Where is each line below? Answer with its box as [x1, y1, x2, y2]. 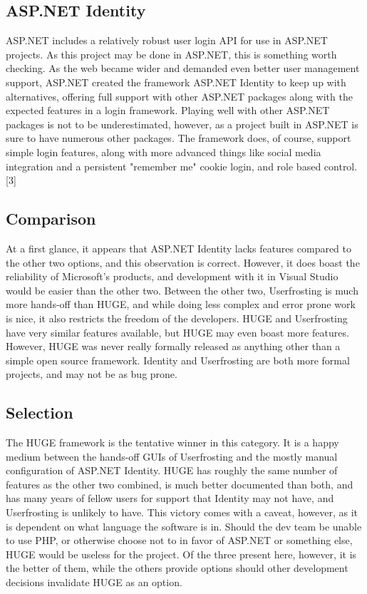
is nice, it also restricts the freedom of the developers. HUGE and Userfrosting [6, 310, 348, 325]
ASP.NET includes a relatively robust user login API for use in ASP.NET [6, 33, 328, 48]
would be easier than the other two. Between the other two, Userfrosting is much [6, 282, 358, 297]
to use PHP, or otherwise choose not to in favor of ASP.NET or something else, [6, 533, 353, 548]
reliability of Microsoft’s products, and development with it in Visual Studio [6, 269, 338, 284]
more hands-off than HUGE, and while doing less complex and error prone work [6, 297, 356, 312]
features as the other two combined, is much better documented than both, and [6, 476, 353, 491]
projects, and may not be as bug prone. [6, 367, 177, 382]
